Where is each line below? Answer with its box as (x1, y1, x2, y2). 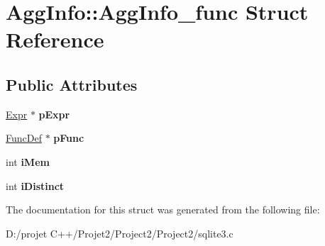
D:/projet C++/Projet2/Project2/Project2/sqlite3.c (6, 225, 233, 240)
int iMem (6, 154, 50, 169)
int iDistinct (6, 178, 65, 193)
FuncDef (6, 130, 42, 145)
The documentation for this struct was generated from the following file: (6, 202, 320, 217)
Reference (6, 25, 104, 54)
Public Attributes (6, 73, 138, 95)
